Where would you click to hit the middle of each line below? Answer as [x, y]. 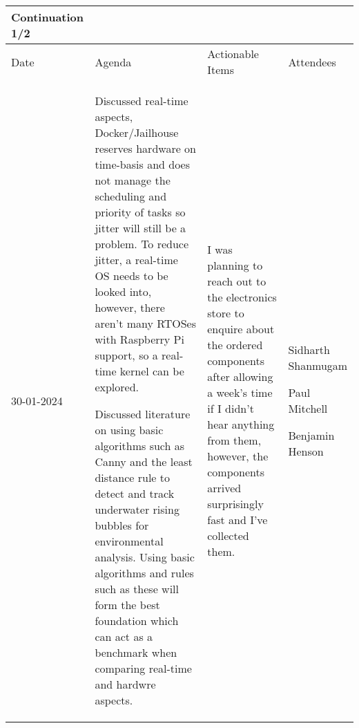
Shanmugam [318, 365]
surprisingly [235, 504]
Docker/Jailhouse [137, 132]
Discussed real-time [142, 101]
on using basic [129, 430]
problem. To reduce [142, 244]
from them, [234, 440]
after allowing [240, 376]
